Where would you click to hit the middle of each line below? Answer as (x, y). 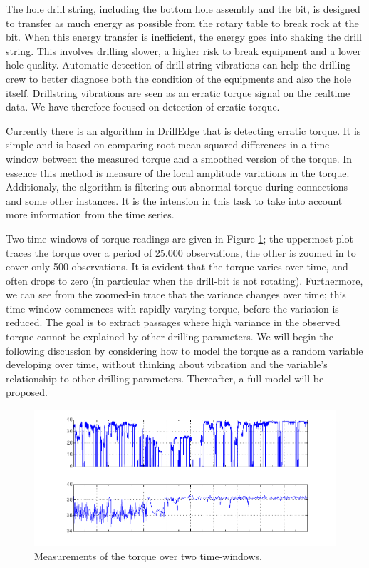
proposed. (27, 392)
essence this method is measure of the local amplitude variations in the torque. (178, 172)
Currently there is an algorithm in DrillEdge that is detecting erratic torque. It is (183, 130)
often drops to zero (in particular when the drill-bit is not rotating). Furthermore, (184, 280)
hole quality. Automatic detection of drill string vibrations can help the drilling (178, 65)
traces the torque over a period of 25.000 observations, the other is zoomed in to (181, 252)
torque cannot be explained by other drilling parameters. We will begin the (170, 336)
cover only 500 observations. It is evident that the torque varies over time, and (177, 267)
